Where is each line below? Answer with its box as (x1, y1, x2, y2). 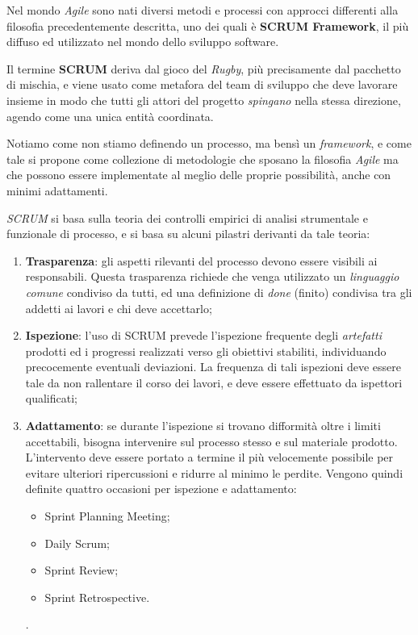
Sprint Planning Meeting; (44, 508, 170, 524)
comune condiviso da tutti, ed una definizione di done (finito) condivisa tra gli (25, 283, 412, 300)
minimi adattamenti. (6, 182, 108, 198)
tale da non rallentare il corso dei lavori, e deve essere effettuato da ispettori (25, 374, 403, 391)
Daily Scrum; (44, 534, 110, 551)
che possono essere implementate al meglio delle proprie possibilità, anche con (6, 166, 391, 183)
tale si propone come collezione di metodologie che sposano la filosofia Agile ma (6, 150, 399, 167)
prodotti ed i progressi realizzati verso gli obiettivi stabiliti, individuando (25, 342, 387, 359)
